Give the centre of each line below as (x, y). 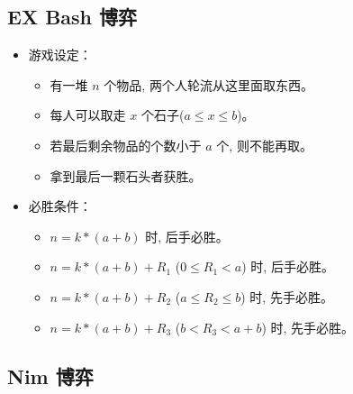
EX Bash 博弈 (72, 17)
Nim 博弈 (50, 376)
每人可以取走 (88, 115)
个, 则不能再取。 (264, 145)
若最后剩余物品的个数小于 (126, 145)
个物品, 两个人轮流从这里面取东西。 (208, 84)
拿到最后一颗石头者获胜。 (126, 175)
